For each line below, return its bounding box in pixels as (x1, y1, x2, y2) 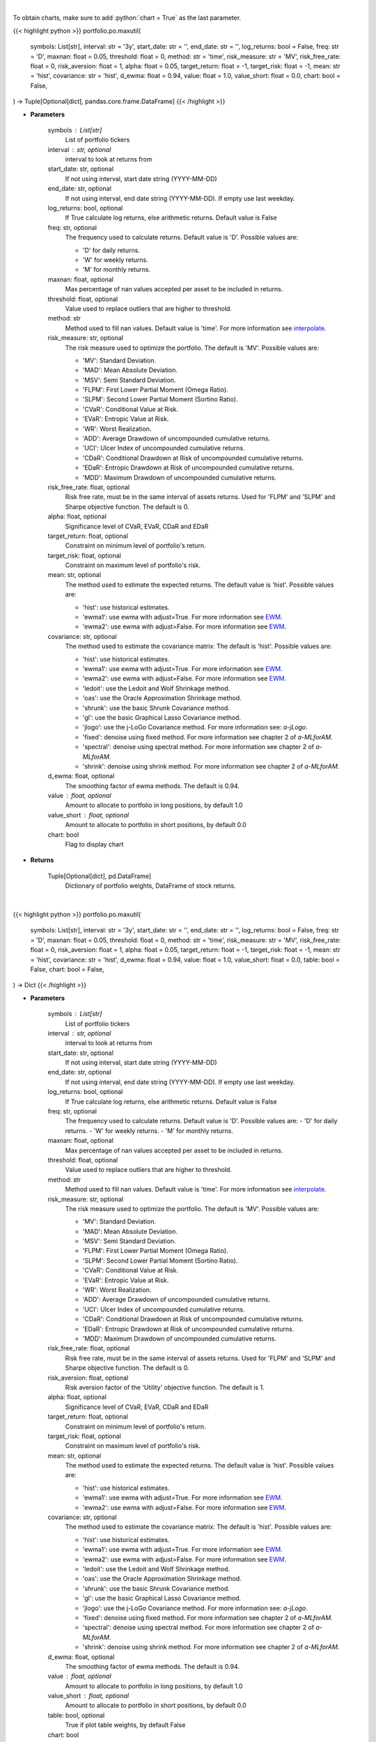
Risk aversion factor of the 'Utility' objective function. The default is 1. (65, 1383, 265, 1392)
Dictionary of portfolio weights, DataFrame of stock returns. (65, 881, 236, 890)
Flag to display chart (65, 840, 124, 849)
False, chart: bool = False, (30, 965, 104, 973)
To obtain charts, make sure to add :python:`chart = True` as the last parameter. (13, 14, 242, 22)
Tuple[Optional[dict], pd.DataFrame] (47, 872, 152, 880)
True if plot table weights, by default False (65, 1721, 186, 1729)
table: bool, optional (47, 1711, 105, 1719)
